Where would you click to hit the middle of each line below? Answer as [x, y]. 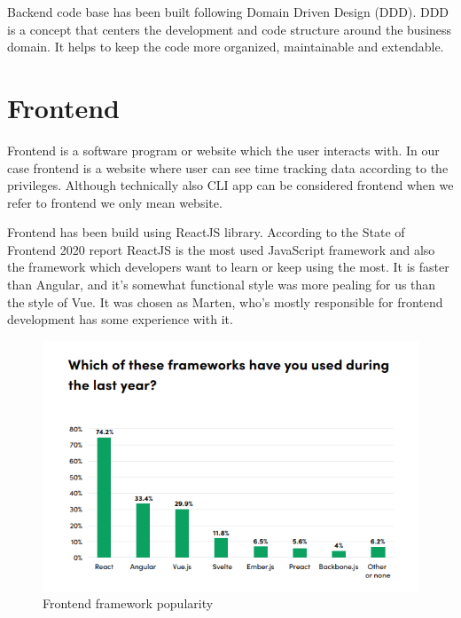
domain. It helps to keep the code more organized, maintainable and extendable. [226, 47]
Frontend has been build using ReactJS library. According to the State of [206, 232]
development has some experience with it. [120, 319]
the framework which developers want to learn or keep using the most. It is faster [228, 267]
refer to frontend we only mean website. [115, 202]
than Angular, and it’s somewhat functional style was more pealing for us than [222, 285]
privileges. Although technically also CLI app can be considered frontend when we [230, 185]
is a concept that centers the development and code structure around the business [230, 29]
